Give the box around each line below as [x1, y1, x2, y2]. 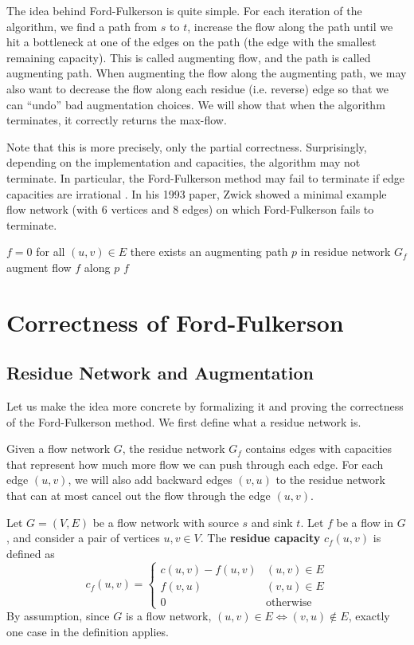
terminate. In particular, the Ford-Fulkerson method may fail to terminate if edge [6, 169, 405, 186]
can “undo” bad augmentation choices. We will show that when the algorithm [6, 96, 385, 112]
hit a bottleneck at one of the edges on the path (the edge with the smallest [6, 33, 377, 50]
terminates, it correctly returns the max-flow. [6, 112, 227, 128]
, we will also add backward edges [68, 471, 232, 488]
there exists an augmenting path [130, 243, 288, 260]
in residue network [300, 243, 391, 260]
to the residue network [275, 471, 385, 488]
